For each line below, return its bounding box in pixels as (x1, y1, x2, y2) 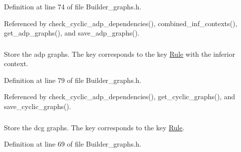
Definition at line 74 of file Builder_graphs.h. (4, 1, 142, 11)
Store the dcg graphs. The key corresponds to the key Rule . (4, 122, 185, 132)
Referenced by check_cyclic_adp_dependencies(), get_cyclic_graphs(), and (4, 91, 236, 102)
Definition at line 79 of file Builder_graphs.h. (4, 75, 142, 85)
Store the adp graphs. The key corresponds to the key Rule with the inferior (4, 48, 235, 59)
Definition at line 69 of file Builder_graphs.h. (4, 139, 142, 149)
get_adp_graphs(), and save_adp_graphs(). (4, 28, 140, 38)
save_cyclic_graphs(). (4, 101, 71, 112)
